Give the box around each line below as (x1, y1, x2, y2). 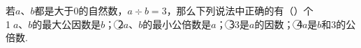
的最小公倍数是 (142, 16, 212, 31)
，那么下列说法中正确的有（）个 (166, 3, 314, 17)
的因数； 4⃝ (254, 16, 302, 31)
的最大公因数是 (32, 16, 101, 31)
